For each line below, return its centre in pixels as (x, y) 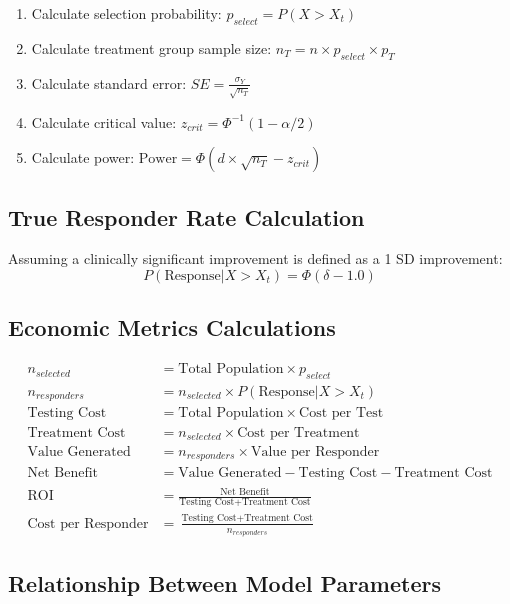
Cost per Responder (88, 523)
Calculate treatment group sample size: (151, 47)
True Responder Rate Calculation (186, 216)
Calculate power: (83, 157)
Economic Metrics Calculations (172, 327)
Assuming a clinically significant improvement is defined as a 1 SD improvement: (255, 258)
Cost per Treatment (298, 432)
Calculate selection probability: (126, 13)
